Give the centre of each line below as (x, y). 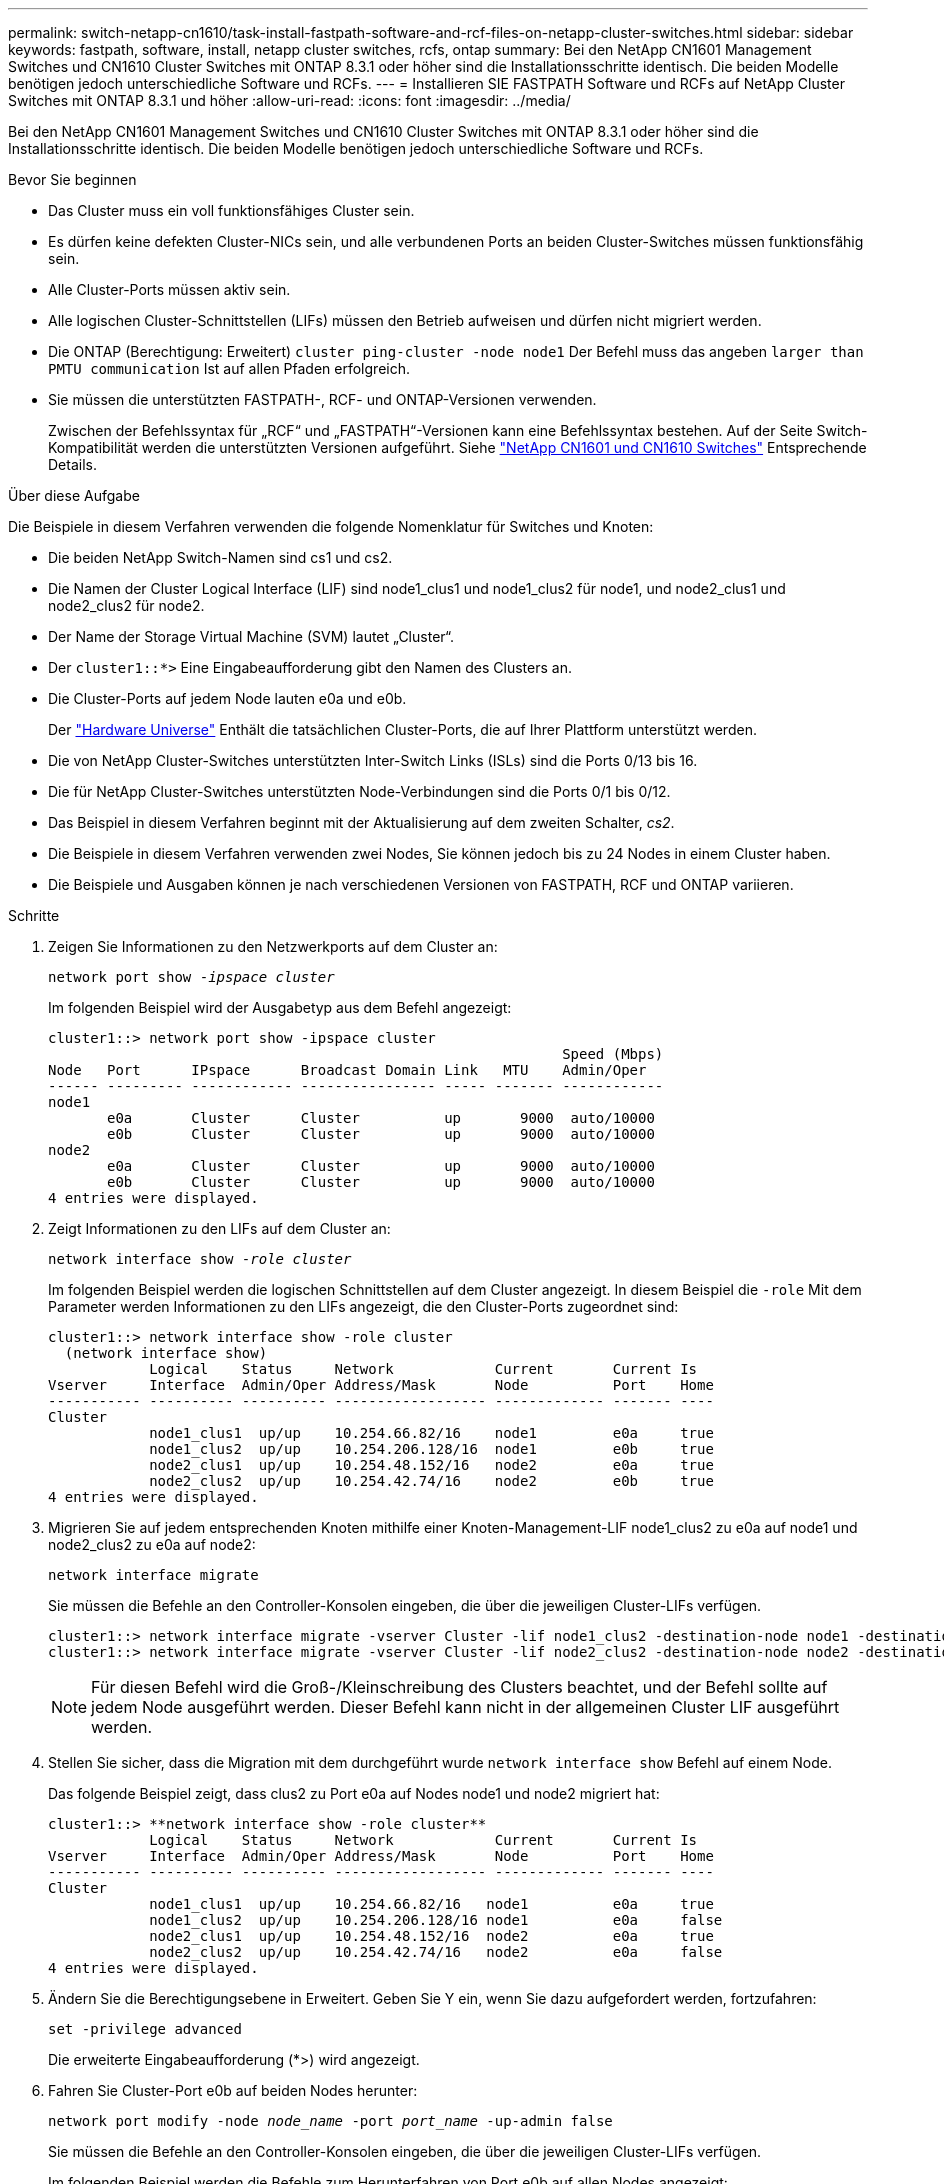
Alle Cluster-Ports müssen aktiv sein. (169, 289)
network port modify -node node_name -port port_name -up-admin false (330, 2121)
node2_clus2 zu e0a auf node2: (152, 1544)
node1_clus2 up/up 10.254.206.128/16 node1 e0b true (431, 1449)
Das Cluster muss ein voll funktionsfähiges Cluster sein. (231, 210)
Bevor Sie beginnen (72, 179)
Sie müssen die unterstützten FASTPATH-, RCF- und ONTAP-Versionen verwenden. (322, 399)
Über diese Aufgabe (74, 495)
